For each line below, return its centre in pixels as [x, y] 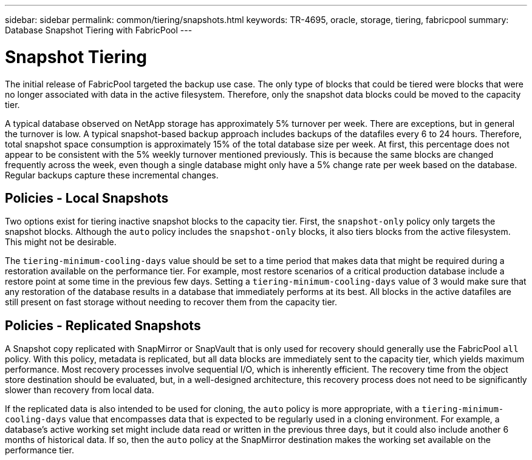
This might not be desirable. [61, 242]
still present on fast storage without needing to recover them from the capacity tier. [171, 302]
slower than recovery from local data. [80, 390]
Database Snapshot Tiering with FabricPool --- [99, 30]
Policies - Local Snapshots [87, 198]
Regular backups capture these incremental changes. [112, 175]
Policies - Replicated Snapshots [103, 325]
